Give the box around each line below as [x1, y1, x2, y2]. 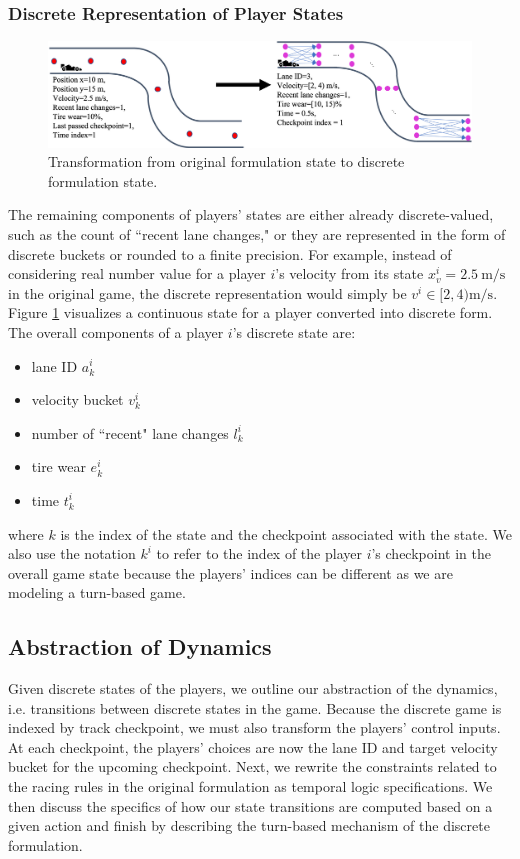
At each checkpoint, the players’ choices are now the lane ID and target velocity [8, 736, 498, 757]
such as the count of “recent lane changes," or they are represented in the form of [8, 224, 506, 244]
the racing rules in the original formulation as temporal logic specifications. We [8, 776, 493, 797]
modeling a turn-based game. [8, 582, 186, 603]
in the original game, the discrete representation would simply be [8, 282, 407, 303]
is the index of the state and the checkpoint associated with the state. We [60, 523, 512, 544]
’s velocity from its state [275, 263, 424, 284]
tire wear [31, 456, 86, 477]
